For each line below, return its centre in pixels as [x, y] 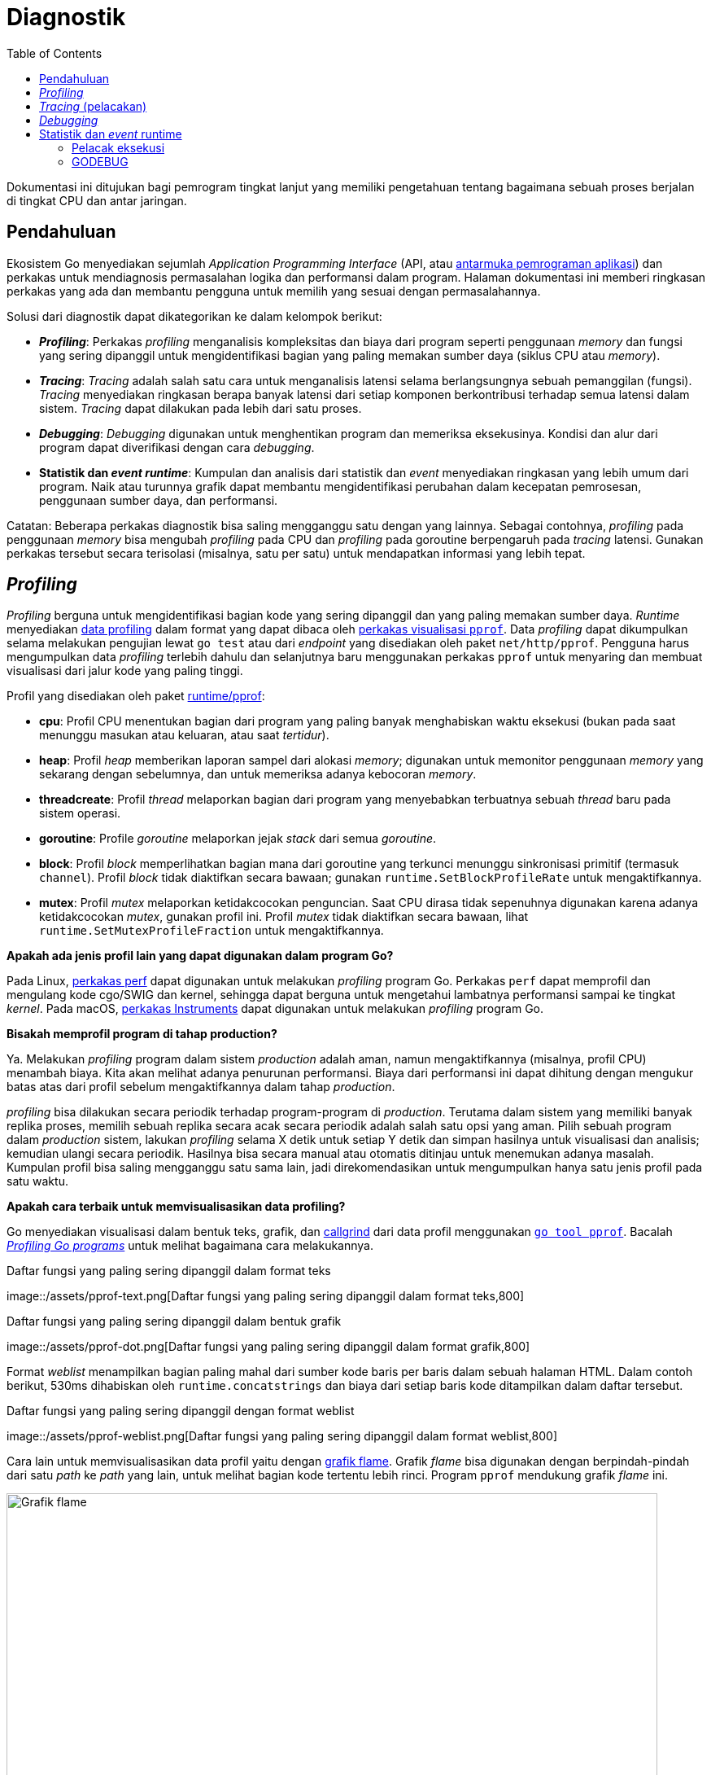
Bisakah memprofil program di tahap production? [142, 1034]
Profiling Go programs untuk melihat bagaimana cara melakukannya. [190, 1246]
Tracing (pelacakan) [93, 106]
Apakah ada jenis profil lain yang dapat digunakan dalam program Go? [200, 956]
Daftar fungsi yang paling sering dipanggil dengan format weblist [181, 1411]
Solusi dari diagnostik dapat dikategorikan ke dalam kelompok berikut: [194, 316]
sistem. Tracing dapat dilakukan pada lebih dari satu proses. [201, 408]
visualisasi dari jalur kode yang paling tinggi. [125, 671]
